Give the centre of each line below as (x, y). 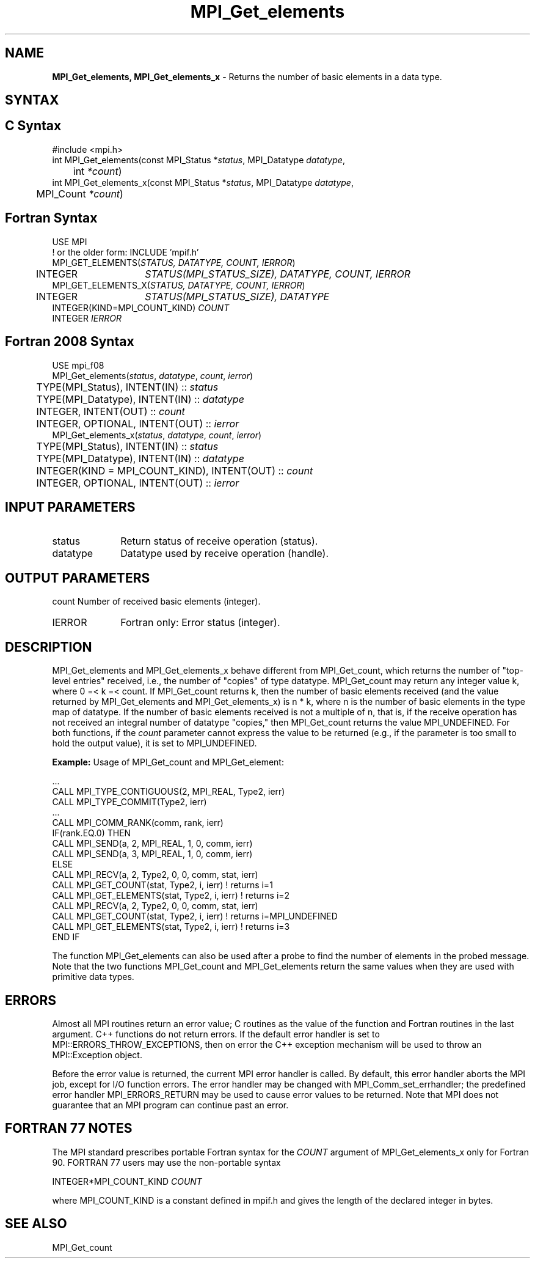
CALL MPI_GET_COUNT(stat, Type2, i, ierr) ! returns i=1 (162, 885)
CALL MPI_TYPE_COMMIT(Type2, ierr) (129, 802)
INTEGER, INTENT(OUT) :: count (111, 411)
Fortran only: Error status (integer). (200, 623)
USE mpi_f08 (78, 365)
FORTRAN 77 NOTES (69, 1129)
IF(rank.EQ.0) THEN (92, 833)
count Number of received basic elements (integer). (156, 602)
